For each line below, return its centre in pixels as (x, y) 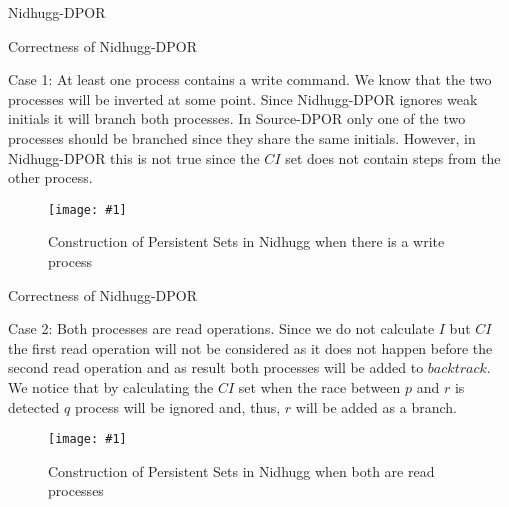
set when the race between (319, 386)
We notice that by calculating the (111, 386)
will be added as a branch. (376, 406)
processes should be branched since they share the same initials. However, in (242, 137)
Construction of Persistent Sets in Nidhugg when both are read (241, 470)
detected (34, 406)
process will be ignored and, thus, (177, 406)
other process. (50, 177)
